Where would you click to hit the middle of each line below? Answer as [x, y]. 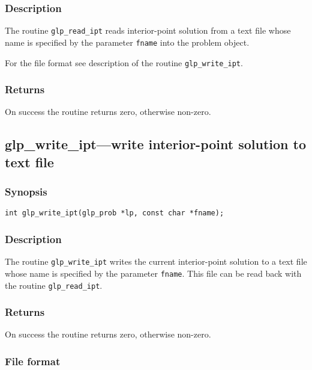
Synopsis [26, 192]
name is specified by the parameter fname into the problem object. [127, 42]
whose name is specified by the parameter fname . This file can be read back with [153, 273]
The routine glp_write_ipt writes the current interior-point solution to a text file [156, 261]
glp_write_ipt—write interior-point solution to [155, 144]
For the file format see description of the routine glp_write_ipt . [124, 62]
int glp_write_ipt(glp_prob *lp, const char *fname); [115, 213]
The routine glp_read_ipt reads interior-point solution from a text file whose [148, 30]
